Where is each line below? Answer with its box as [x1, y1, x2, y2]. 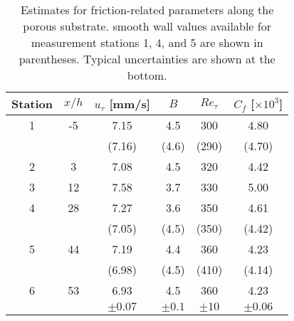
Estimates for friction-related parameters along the [20, 1, 274, 18]
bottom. [127, 67, 167, 83]
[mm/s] [109, 95, 150, 112]
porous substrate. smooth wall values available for [23, 18, 271, 34]
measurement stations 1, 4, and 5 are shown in [31, 34, 263, 51]
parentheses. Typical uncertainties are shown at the [19, 51, 275, 67]
